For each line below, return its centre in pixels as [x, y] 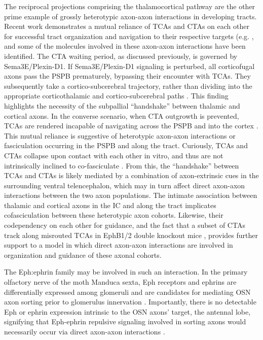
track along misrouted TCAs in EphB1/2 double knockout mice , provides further [131, 235]
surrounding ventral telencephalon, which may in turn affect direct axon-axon [125, 185]
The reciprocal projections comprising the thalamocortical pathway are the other [130, 6]
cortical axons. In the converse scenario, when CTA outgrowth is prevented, [122, 115]
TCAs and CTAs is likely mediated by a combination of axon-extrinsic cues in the [131, 175]
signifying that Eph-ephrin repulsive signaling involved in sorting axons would [125, 321]
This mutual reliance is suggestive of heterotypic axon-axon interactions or [120, 135]
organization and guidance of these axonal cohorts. [83, 254]
